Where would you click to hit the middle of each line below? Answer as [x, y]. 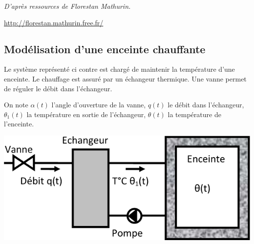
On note [16, 105]
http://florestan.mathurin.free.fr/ [54, 22]
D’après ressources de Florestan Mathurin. [67, 6]
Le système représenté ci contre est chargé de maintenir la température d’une [119, 69]
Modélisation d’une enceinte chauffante [105, 49]
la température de [194, 114]
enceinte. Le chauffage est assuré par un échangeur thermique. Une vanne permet [125, 78]
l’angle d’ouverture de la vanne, [99, 105]
